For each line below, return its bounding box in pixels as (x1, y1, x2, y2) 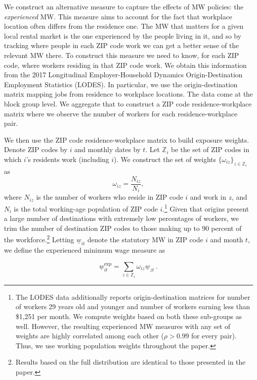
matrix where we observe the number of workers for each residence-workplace (4, 108, 238, 118)
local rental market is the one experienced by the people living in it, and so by (4, 30, 242, 41)
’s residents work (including (26, 154, 109, 164)
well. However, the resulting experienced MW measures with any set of (15, 321, 230, 331)
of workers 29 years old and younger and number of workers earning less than (15, 301, 250, 312)
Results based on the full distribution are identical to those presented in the (15, 357, 246, 367)
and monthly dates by (74, 144, 141, 155)
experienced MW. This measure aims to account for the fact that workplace (4, 11, 232, 21)
